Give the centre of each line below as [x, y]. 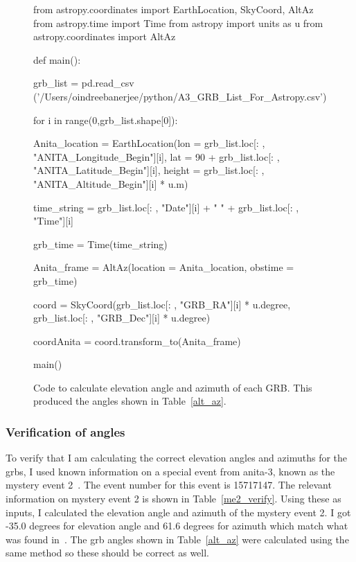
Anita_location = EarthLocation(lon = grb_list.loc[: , [149, 143]
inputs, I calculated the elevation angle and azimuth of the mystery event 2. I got [178, 512]
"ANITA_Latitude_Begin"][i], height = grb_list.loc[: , [149, 170]
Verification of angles [65, 431]
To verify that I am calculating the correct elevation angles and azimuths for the [177, 458]
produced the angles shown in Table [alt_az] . [130, 401]
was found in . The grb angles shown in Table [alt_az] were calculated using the [177, 539]
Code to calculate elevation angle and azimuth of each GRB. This [173, 387]
